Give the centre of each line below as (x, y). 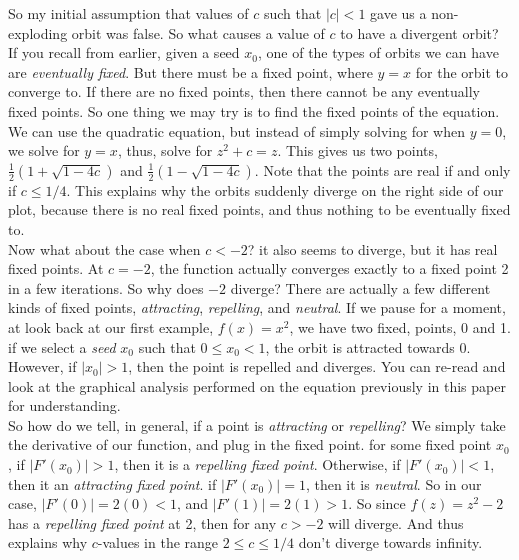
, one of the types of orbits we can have (378, 52)
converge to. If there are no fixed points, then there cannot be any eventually (244, 91)
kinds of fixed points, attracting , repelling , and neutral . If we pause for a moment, (257, 307)
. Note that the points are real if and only (382, 169)
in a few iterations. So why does (106, 287)
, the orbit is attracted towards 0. (368, 346)
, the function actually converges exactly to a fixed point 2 (329, 268)
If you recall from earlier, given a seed (124, 52)
